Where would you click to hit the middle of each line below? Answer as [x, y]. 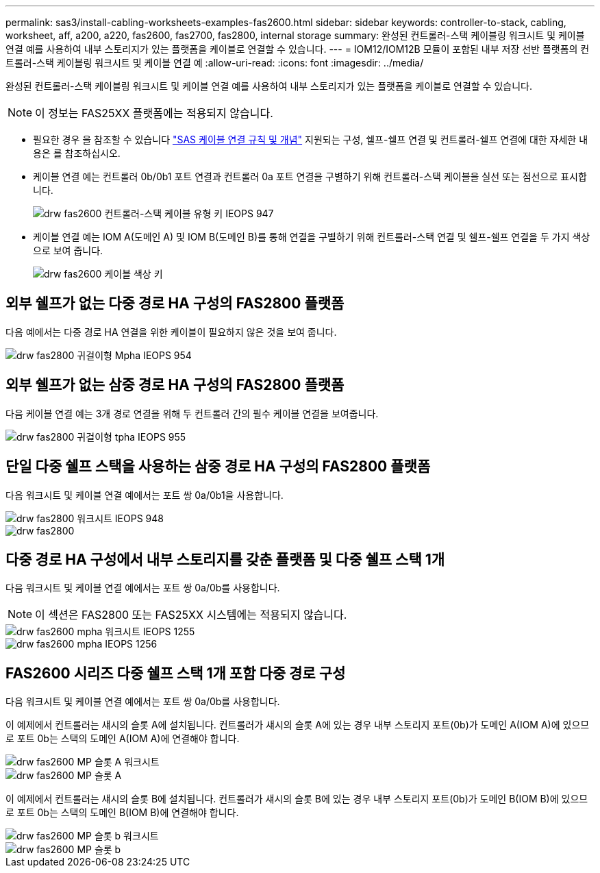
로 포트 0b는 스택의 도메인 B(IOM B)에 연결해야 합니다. [122, 813]
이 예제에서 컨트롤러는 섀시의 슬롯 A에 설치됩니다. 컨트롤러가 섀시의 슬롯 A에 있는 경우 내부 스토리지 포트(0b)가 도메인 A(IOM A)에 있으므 [298, 725]
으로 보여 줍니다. [68, 250]
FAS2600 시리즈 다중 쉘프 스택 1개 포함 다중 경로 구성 [176, 673]
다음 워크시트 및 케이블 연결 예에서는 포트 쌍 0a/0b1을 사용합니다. [145, 495]
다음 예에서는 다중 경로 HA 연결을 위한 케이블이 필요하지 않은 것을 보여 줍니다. [171, 332]
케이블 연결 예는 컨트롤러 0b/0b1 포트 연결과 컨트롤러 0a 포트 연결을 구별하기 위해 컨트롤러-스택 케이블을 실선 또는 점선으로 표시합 [310, 176]
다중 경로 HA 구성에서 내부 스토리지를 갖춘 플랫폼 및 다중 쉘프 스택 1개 [225, 559]
